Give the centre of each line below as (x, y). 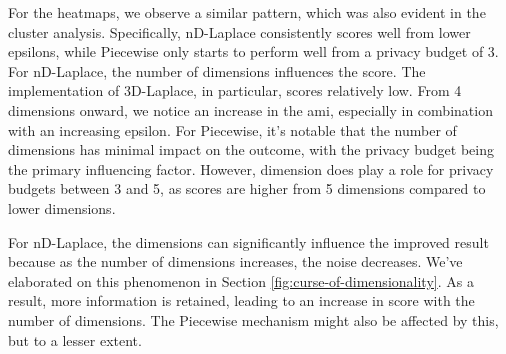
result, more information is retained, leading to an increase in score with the (241, 300)
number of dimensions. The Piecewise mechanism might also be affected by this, (253, 319)
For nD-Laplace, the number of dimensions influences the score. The (217, 70)
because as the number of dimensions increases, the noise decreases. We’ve (235, 261)
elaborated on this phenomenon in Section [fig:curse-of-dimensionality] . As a (241, 280)
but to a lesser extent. (75, 339)
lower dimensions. (62, 207)
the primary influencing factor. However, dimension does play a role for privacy (251, 168)
